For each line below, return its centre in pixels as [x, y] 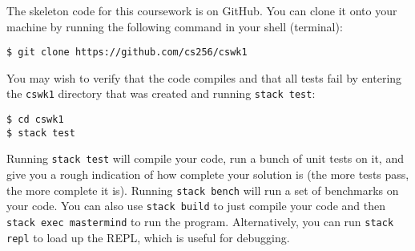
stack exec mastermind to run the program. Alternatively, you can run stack [200, 221]
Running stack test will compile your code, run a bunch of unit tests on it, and [205, 158]
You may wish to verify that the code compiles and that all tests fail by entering [204, 77]
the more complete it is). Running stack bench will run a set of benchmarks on [203, 190]
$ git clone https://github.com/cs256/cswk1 [127, 53]
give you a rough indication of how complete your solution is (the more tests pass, [208, 174]
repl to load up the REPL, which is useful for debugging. [148, 237]
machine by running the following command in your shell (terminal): [175, 26]
